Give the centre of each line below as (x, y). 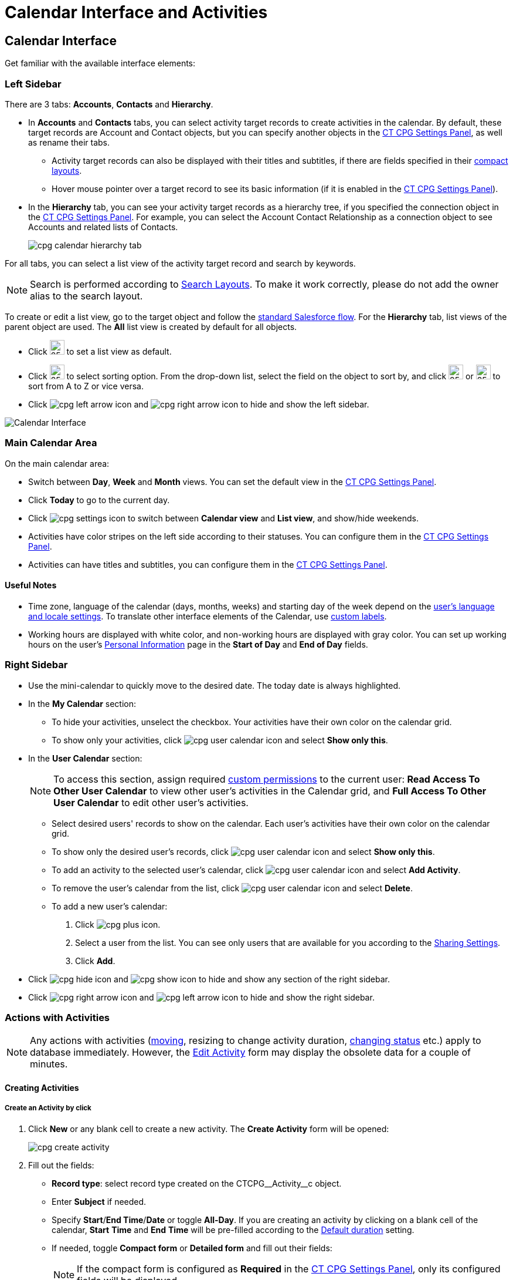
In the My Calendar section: (82, 703)
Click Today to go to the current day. (99, 500)
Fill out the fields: (61, 1165)
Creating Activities (42, 1088)
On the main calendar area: (57, 463)
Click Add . (95, 961)
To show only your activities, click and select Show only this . (220, 740)
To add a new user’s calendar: (110, 906)
